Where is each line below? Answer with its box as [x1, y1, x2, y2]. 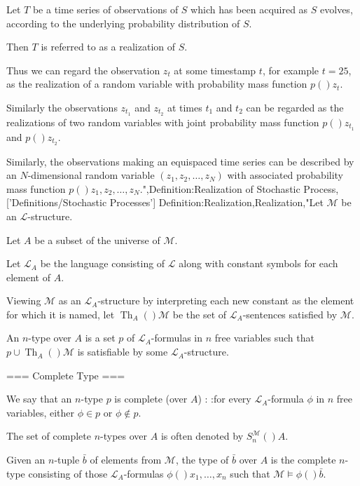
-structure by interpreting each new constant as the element [97, 293, 354, 308]
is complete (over [114, 391, 188, 406]
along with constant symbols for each [179, 256, 338, 271]
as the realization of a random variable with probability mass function [6, 76, 307, 91]
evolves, [320, 2, 353, 16]
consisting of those [28, 466, 108, 480]
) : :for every [198, 391, 251, 406]
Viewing [6, 293, 41, 308]
